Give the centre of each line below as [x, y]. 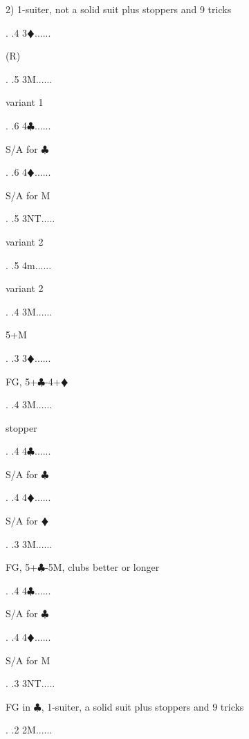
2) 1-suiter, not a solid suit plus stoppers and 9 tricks [119, 9]
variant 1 [25, 102]
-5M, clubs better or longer [102, 567]
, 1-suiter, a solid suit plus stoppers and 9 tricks [142, 706]
